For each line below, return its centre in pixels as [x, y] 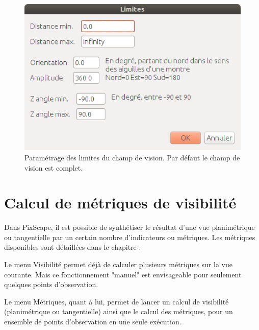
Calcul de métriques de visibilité [120, 203]
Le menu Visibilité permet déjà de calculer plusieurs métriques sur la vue [118, 264]
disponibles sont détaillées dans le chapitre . [73, 247]
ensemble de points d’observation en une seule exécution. [93, 321]
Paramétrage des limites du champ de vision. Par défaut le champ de [132, 157]
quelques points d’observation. [51, 284]
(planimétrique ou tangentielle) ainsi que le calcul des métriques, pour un [119, 311]
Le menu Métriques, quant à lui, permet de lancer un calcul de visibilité [116, 301]
